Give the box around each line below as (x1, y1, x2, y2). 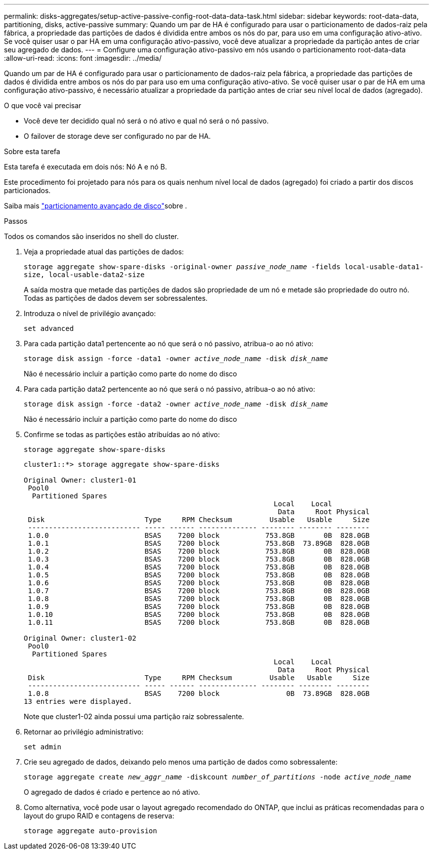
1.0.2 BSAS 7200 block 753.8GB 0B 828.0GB (28, 547, 370, 555)
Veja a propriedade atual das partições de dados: (24, 247, 184, 256)
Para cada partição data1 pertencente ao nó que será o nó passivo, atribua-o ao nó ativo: (24, 339, 314, 348)
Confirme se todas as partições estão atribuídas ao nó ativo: (24, 430, 220, 439)
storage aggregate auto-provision (24, 827, 157, 835)
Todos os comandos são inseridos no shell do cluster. (4, 232, 179, 241)
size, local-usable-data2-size (24, 271, 145, 279)
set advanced (24, 325, 74, 332)
